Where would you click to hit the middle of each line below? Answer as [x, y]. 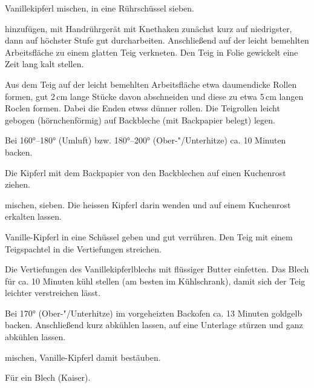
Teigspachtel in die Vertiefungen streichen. [83, 248]
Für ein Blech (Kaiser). [48, 377]
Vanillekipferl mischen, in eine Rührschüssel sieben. [100, 8]
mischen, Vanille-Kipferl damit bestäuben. [83, 357]
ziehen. [18, 184]
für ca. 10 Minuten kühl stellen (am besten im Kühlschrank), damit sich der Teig [155, 281]
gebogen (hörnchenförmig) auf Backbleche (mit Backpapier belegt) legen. [140, 120]
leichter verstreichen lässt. [53, 293]
